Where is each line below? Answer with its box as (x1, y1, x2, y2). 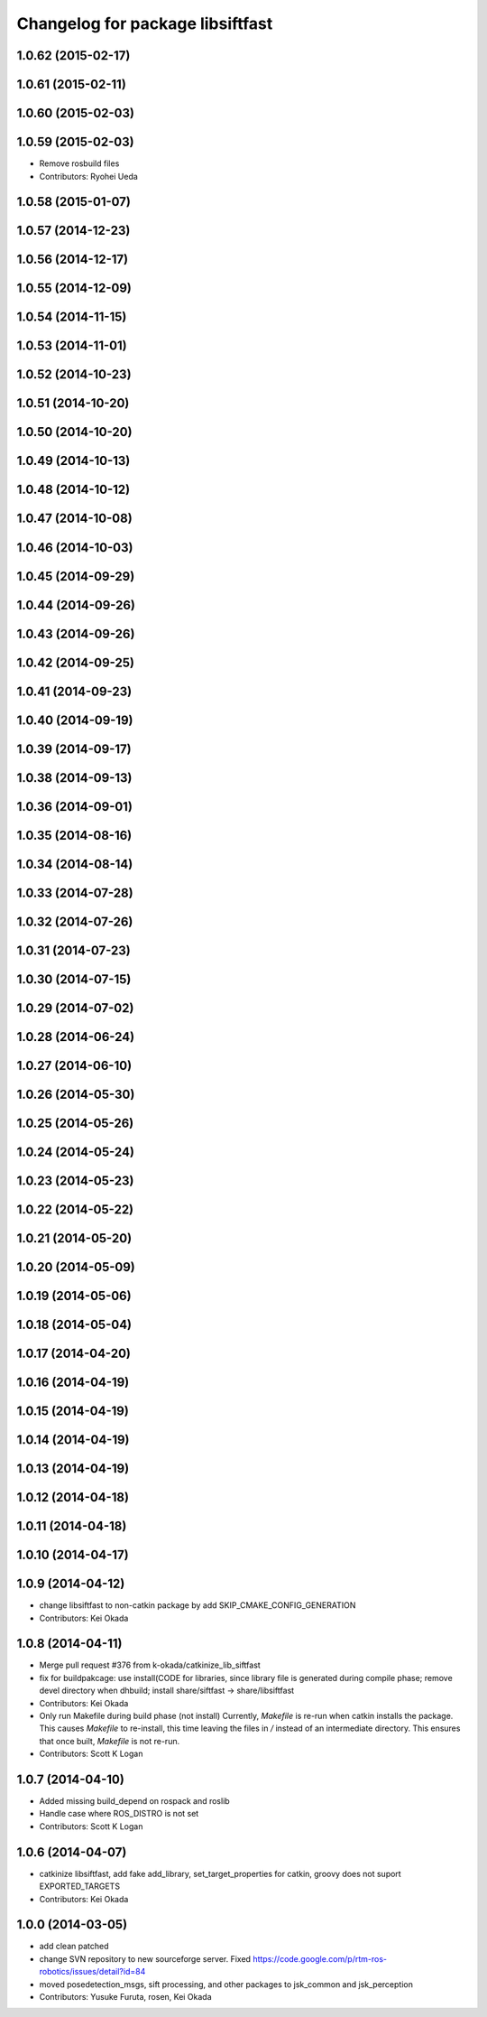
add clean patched (39, 1941, 109, 1952)
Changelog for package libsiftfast (16, 14, 273, 33)
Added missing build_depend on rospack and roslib (39, 1796, 230, 1807)
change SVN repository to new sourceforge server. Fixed (39, 1953, 252, 1964)
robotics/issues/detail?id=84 (39, 1966, 146, 1977)
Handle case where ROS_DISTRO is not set (39, 1808, 199, 1819)
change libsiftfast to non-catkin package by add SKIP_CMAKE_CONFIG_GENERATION (39, 1600, 356, 1611)
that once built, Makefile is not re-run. (39, 1735, 180, 1746)
